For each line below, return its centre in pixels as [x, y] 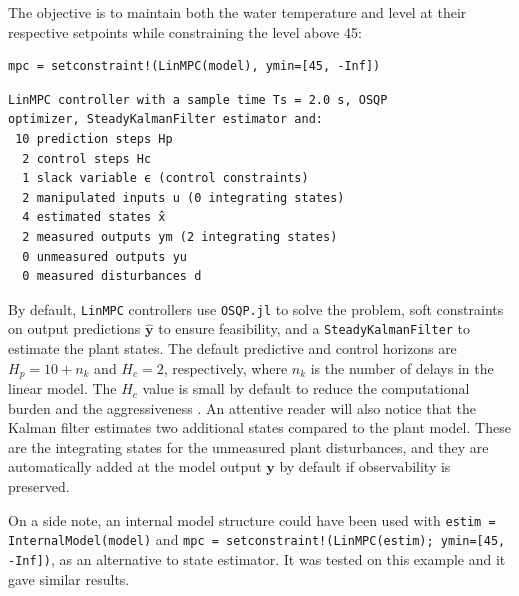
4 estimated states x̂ [94, 217]
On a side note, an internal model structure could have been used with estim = [252, 519]
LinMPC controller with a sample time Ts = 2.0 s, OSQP [198, 99]
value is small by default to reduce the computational [306, 388]
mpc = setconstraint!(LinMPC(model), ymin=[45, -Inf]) [194, 66]
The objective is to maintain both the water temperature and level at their [237, 12]
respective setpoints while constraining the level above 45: [185, 31]
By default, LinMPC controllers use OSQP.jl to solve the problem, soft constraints [256, 308]
